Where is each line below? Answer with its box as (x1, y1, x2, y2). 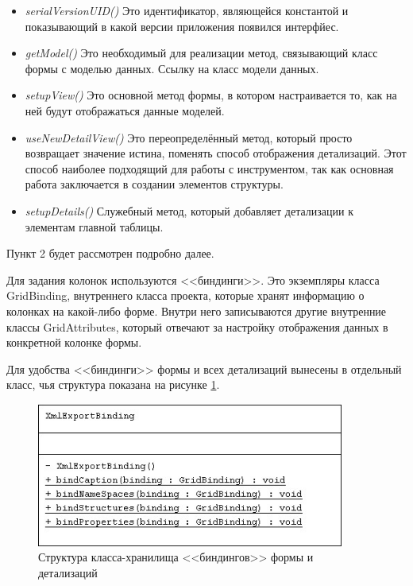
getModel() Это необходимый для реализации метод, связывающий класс (25, 45, 378, 61)
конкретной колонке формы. (6, 334, 142, 351)
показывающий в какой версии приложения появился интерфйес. (25, 17, 339, 34)
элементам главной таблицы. (25, 218, 164, 235)
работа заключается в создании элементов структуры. (25, 176, 284, 192)
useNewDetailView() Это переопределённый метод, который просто (25, 129, 353, 146)
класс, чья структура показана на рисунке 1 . (6, 376, 220, 393)
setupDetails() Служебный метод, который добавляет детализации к (25, 202, 353, 219)
